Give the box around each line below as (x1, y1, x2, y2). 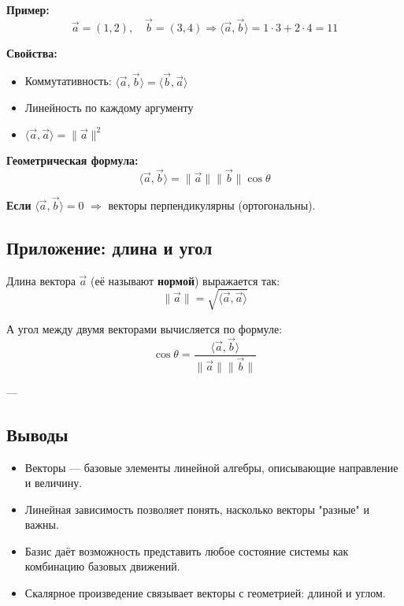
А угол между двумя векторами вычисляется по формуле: (6, 320, 283, 336)
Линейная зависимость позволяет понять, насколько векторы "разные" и (24, 500, 369, 517)
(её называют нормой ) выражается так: (91, 272, 280, 288)
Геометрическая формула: (6, 151, 139, 168)
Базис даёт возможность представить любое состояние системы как (24, 542, 349, 559)
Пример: (6, 2, 50, 17)
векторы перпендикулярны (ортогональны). (108, 196, 316, 213)
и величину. (24, 474, 83, 491)
